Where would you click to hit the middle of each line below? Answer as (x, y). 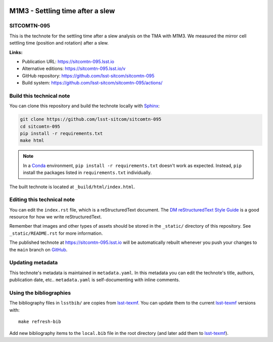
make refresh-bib (40, 322)
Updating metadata (34, 263)
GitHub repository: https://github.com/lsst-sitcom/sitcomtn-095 (88, 75)
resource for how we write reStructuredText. (56, 217)
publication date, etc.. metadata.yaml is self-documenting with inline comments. (95, 280)
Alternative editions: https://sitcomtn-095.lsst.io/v (74, 69)
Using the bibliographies (40, 292)
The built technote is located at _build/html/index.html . (72, 187)
